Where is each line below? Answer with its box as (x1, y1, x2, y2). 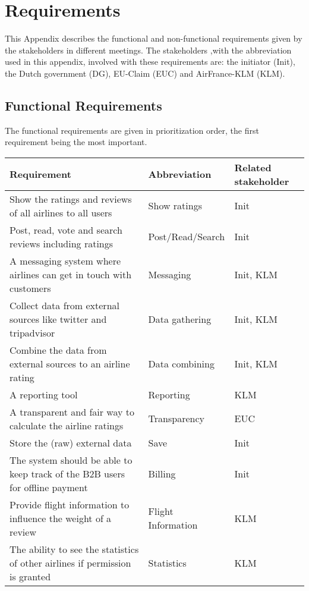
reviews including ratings (10, 236, 113, 250)
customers (10, 281, 51, 295)
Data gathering (148, 312, 212, 326)
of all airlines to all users (10, 205, 112, 219)
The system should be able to (10, 452, 133, 467)
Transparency (148, 411, 205, 426)
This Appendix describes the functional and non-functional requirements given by (5, 32, 302, 45)
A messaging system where (10, 253, 121, 268)
